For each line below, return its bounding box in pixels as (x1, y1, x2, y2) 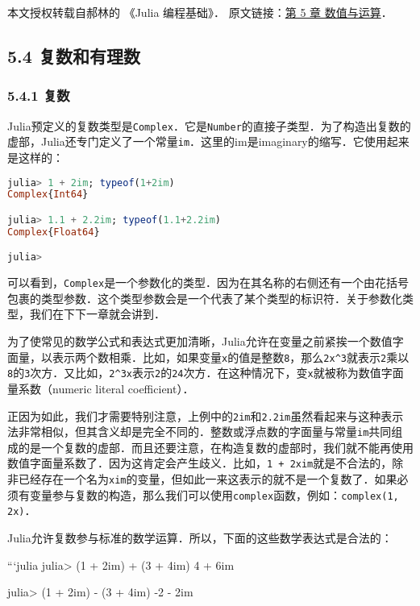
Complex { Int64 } (7, 189, 89, 201)
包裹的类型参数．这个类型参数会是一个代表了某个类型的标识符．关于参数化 (7, 289, 402, 306)
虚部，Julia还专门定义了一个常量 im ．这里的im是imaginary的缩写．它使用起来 (7, 133, 410, 150)
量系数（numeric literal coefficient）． (7, 380, 194, 396)
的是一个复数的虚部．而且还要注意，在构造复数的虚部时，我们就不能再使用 (18, 438, 414, 455)
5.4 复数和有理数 (7, 43, 140, 68)
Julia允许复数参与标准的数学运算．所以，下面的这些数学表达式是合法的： (7, 529, 393, 546)
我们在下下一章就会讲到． (29, 305, 165, 322)
